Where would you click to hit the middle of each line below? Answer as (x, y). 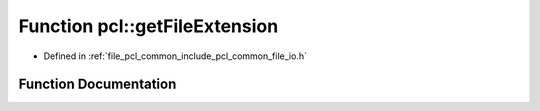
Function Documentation (97, 84)
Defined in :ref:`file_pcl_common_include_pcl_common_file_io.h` (175, 56)
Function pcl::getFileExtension (148, 26)
